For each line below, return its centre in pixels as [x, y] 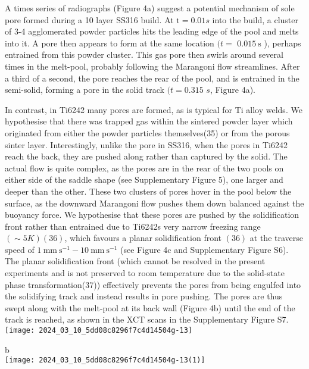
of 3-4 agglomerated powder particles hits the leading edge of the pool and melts [152, 31]
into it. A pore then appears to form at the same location [110, 43]
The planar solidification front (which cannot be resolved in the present [135, 261]
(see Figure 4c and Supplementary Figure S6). [205, 249]
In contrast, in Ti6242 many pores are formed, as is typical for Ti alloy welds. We [154, 109]
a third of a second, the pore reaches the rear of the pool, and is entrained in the [152, 78]
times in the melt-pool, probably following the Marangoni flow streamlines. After [152, 66]
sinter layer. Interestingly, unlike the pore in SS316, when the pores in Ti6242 [146, 144]
